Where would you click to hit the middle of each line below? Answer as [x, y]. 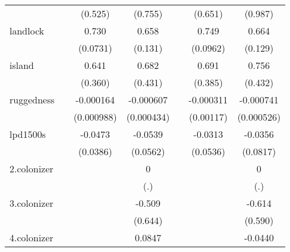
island [22, 65]
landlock [27, 31]
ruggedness [32, 100]
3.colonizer [31, 203]
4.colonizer [31, 237]
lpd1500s [28, 134]
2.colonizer [31, 168]
